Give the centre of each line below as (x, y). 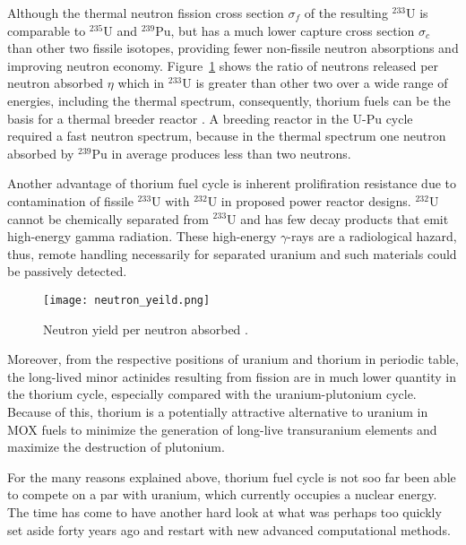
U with (171, 200)
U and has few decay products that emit (338, 218)
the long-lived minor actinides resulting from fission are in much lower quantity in (232, 376)
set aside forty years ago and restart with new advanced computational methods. (229, 529)
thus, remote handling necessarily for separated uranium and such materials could (232, 253)
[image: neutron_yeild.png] (127, 300)
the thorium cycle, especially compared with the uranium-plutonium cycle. (212, 394)
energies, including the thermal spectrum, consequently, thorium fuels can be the (229, 100)
